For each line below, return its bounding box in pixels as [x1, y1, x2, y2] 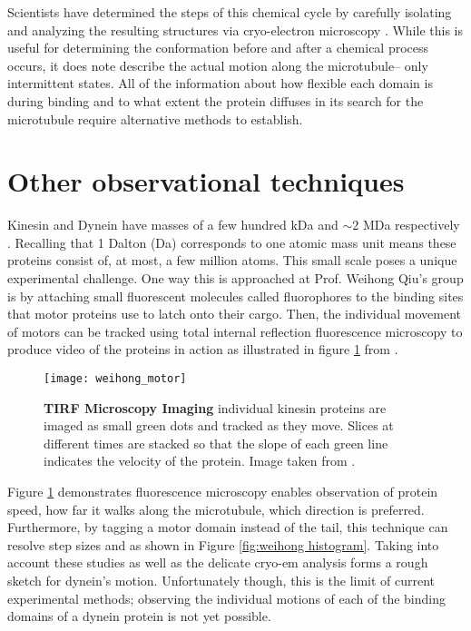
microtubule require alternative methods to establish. [7, 109, 303, 128]
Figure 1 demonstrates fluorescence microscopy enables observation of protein [7, 482, 438, 501]
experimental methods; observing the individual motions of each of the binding [7, 588, 446, 607]
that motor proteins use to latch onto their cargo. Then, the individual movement [7, 304, 462, 323]
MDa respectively [362, 215, 460, 234]
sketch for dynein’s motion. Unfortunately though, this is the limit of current [7, 571, 436, 590]
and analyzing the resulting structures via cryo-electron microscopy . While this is [7, 20, 463, 39]
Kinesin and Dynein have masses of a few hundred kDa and [7, 215, 339, 234]
